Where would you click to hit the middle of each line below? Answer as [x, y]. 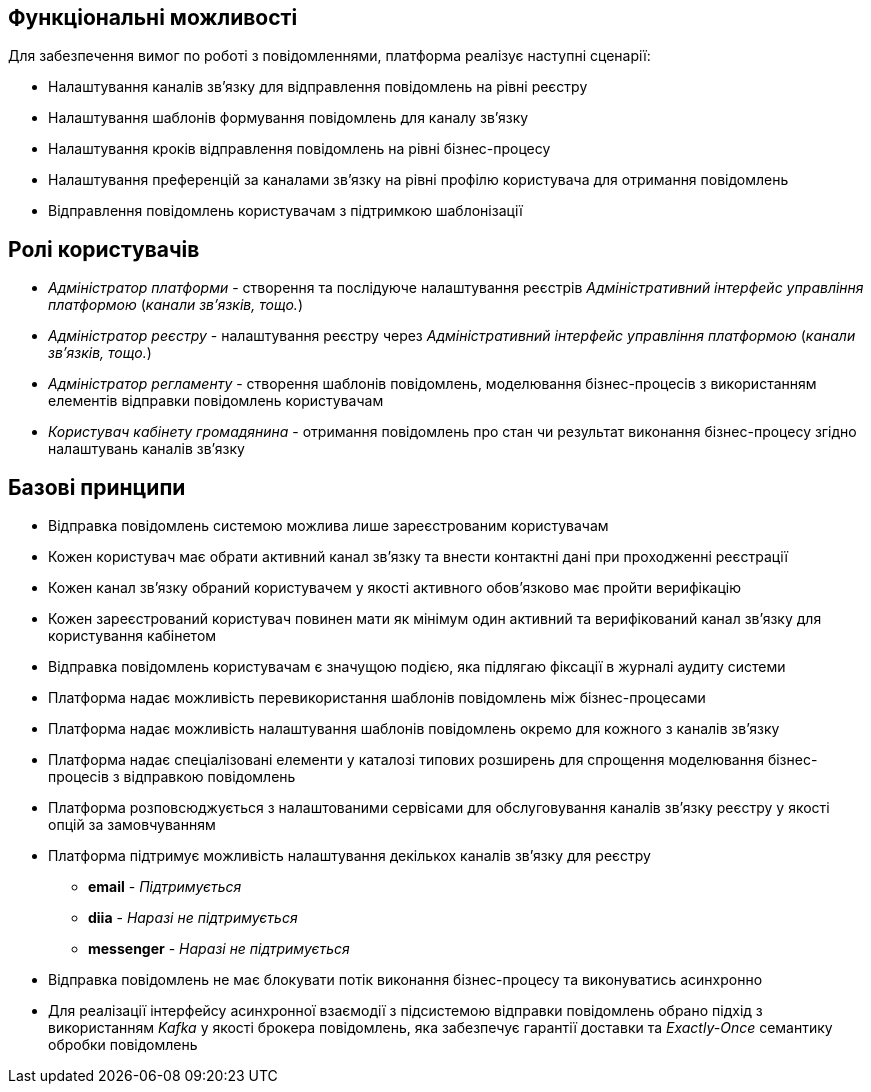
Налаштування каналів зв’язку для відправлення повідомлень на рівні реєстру [318, 87]
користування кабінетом [132, 636]
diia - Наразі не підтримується [193, 918]
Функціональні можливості [153, 17]
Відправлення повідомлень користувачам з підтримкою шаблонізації [285, 211]
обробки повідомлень [123, 1045]
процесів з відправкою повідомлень [172, 777]
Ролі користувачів [104, 249]
